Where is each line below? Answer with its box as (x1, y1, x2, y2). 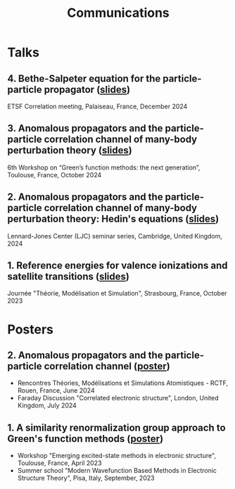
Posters (7, 322, 54, 337)
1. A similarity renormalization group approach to (7, 421, 227, 433)
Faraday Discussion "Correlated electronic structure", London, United (17, 394, 219, 402)
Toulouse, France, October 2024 (7, 170, 102, 179)
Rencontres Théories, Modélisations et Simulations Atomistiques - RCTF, (17, 379, 229, 388)
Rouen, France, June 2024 (17, 386, 95, 395)
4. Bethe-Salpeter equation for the (7, 72, 161, 84)
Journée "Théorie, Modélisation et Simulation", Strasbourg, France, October (7, 289, 227, 298)
